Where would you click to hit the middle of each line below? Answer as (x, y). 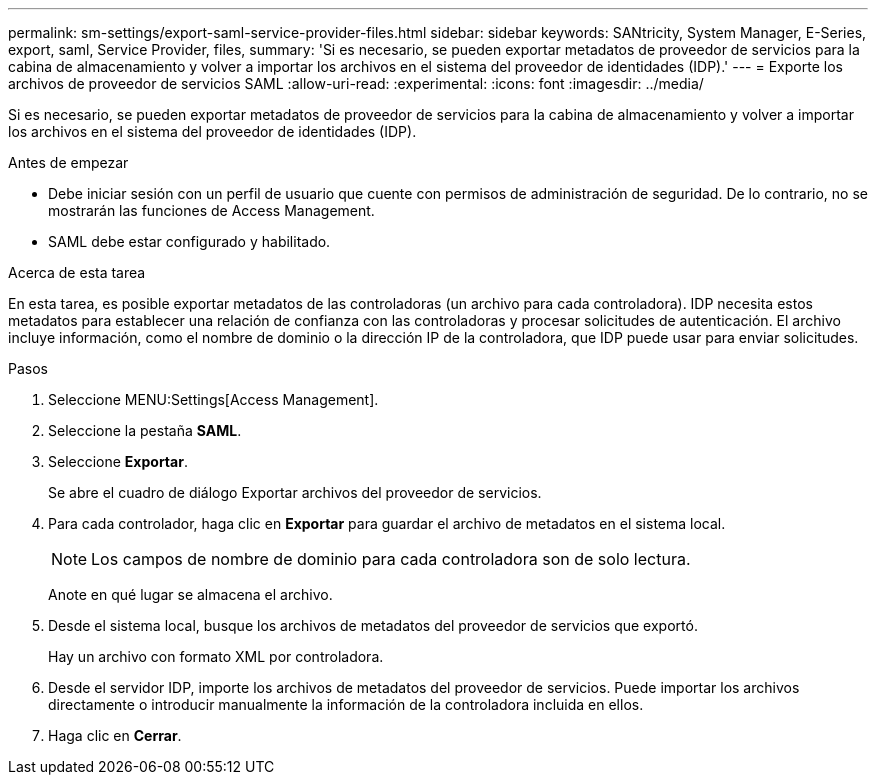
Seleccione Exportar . (118, 461)
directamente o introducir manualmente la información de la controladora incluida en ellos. (346, 704)
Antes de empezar (68, 162)
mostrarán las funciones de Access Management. (211, 210)
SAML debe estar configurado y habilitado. (189, 241)
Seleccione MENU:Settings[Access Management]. (213, 399)
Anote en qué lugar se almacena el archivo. (190, 594)
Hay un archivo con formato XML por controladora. (216, 656)
